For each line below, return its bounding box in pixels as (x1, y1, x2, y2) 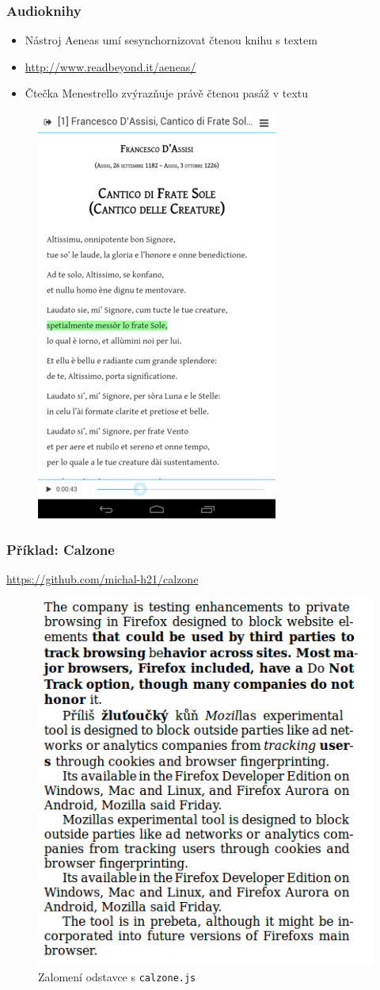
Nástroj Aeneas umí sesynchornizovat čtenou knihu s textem (25, 32, 317, 48)
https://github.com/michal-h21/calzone (6, 570, 199, 587)
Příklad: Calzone (6, 539, 115, 559)
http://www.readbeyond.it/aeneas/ (25, 58, 196, 75)
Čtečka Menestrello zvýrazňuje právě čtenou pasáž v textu (25, 85, 309, 101)
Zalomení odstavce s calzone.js (38, 969, 196, 985)
